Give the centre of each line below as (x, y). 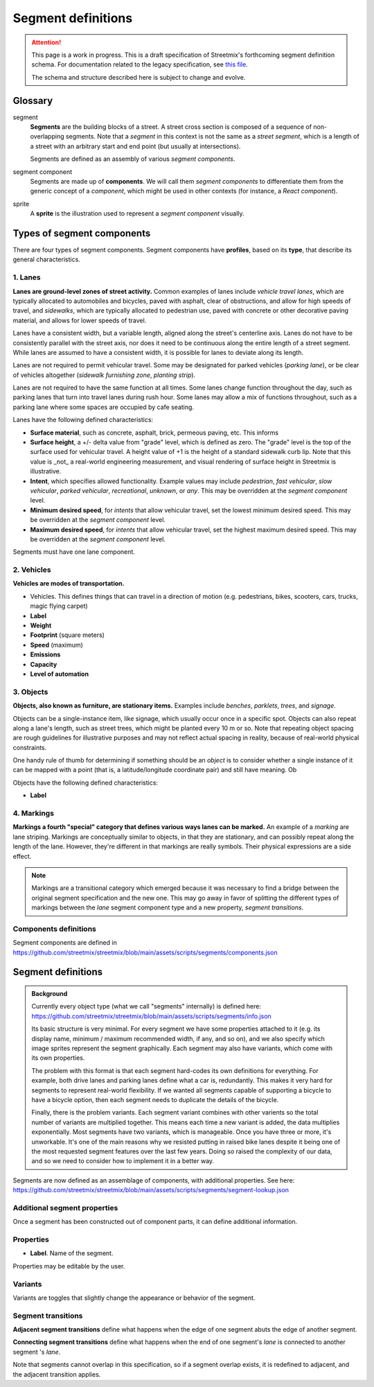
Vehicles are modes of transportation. (69, 584)
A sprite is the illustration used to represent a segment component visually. (137, 213)
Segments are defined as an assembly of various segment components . (133, 159)
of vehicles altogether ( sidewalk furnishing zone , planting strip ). (104, 375)
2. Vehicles (32, 570)
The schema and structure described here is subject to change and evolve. (139, 77)
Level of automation (60, 674)
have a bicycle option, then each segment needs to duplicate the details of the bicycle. (155, 1099)
